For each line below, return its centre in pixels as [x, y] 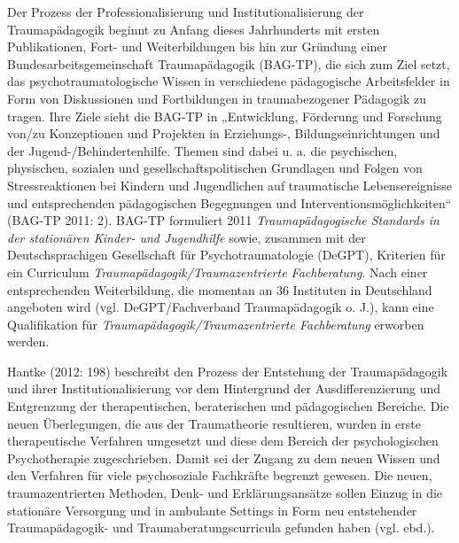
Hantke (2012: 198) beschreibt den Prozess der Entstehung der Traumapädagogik [228, 371]
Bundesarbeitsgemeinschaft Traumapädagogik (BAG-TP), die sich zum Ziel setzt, [229, 63]
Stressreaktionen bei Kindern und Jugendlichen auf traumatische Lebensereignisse [229, 185]
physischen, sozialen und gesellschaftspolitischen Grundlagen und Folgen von [215, 168]
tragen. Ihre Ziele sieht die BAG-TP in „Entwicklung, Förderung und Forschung [225, 116]
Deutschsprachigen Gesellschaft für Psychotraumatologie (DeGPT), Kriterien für [226, 255]
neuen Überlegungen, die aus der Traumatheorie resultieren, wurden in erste [214, 423]
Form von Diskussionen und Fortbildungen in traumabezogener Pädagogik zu [217, 98]
